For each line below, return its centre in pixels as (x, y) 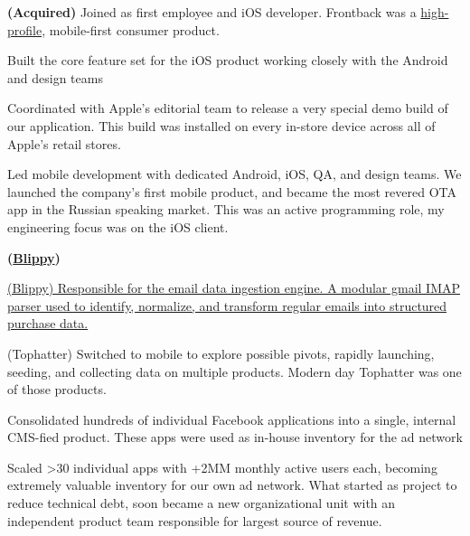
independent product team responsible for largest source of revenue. (195, 520)
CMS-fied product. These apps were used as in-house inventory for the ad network (235, 437)
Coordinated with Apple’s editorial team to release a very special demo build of (228, 108)
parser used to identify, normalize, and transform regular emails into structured (227, 305)
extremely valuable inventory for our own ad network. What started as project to (232, 485)
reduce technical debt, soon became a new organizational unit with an (202, 503)
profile (25, 29)
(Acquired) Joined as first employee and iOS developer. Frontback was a (212, 12)
